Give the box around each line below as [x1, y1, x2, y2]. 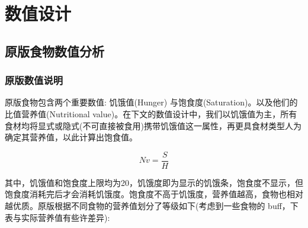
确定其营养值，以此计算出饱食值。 [5, 131, 137, 143]
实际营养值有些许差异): [21, 211, 110, 223]
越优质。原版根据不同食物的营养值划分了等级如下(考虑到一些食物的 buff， [5, 200, 290, 211]
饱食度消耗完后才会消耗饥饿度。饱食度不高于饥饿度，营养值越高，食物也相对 [5, 188, 303, 200]
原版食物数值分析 [5, 41, 104, 60]
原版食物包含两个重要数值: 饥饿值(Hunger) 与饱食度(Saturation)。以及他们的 [5, 96, 298, 108]
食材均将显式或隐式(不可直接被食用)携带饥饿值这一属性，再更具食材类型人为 [5, 119, 301, 131]
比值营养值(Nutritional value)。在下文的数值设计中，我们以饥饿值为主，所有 [5, 107, 297, 120]
